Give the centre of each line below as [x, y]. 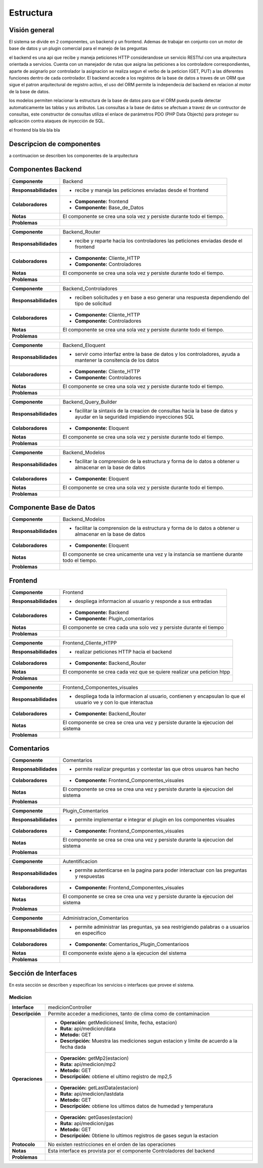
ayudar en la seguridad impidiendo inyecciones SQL [134, 417]
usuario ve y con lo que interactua [114, 702]
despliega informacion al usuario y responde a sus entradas [143, 601]
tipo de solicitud [93, 303]
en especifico [90, 933]
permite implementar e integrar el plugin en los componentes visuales [155, 820]
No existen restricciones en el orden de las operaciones [112, 1144]
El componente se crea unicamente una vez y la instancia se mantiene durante [153, 554]
